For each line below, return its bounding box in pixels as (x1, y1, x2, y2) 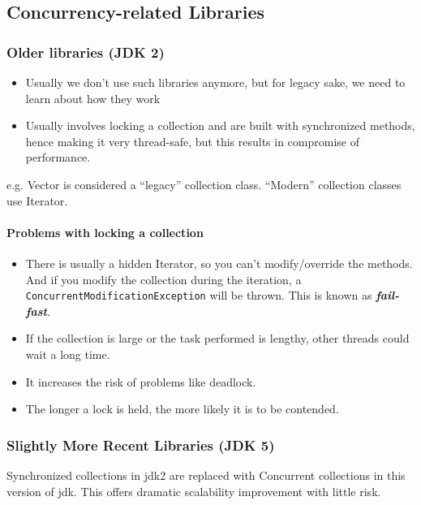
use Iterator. (6, 192, 68, 209)
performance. (25, 149, 91, 166)
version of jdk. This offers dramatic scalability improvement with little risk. (6, 482, 381, 499)
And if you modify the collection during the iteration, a (25, 270, 302, 287)
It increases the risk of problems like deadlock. (25, 373, 256, 390)
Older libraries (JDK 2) (6, 41, 165, 62)
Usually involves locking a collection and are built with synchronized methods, (25, 117, 415, 134)
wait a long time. (25, 345, 110, 362)
